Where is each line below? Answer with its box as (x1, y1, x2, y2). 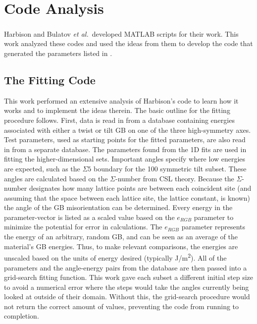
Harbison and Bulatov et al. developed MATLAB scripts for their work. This (4, 28, 239, 39)
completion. (4, 311, 39, 321)
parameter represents (181, 221, 245, 232)
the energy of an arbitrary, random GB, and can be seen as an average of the (4, 231, 238, 242)
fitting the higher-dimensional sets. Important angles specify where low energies (4, 154, 246, 164)
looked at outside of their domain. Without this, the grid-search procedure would (4, 291, 250, 302)
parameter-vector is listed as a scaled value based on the (4, 212, 175, 222)
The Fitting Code (4, 72, 96, 87)
